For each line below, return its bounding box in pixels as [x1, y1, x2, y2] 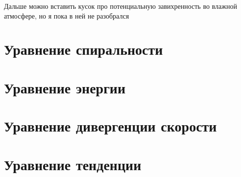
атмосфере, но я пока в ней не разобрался [4, 10, 129, 21]
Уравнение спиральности [4, 39, 163, 59]
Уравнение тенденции [4, 154, 142, 174]
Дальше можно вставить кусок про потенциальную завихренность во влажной [4, 1, 237, 11]
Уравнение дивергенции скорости [4, 116, 217, 136]
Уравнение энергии [4, 77, 126, 97]
